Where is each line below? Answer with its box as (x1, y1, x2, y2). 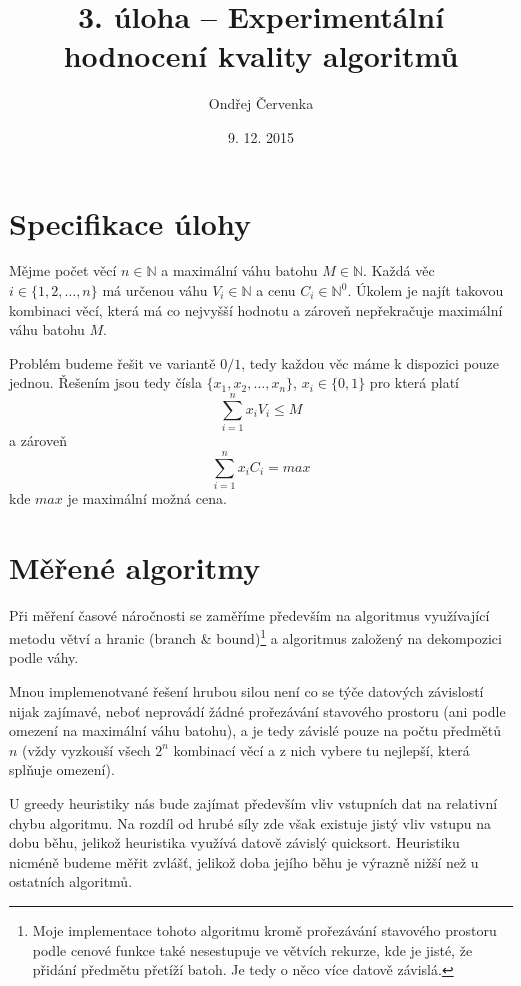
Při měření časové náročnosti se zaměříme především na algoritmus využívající (9, 604, 490, 625)
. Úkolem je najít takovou (347, 280, 504, 301)
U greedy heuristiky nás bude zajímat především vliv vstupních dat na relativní (9, 792, 498, 813)
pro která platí (369, 372, 460, 393)
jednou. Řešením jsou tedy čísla (9, 372, 202, 393)
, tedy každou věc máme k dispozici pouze (241, 352, 500, 373)
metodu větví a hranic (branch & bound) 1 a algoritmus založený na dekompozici (9, 625, 502, 648)
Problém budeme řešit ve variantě (9, 352, 216, 373)
